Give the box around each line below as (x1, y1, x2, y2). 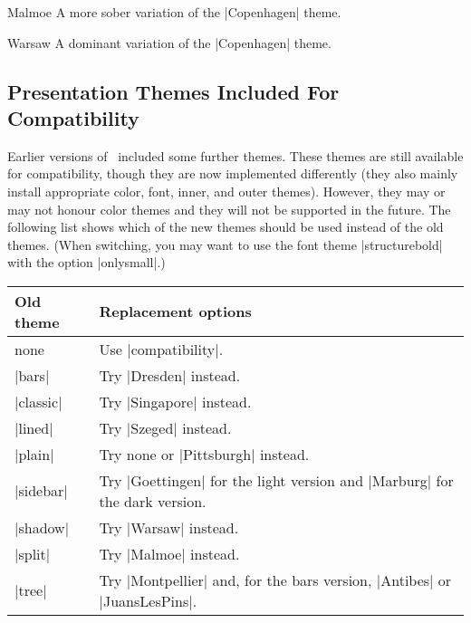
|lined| (14, 417, 53, 438)
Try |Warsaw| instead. (99, 516, 239, 538)
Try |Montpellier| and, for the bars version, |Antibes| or (99, 569, 452, 590)
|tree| (14, 580, 47, 601)
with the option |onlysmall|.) (7, 253, 166, 272)
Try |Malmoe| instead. (99, 542, 240, 564)
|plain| (14, 443, 54, 465)
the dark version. (99, 490, 207, 512)
